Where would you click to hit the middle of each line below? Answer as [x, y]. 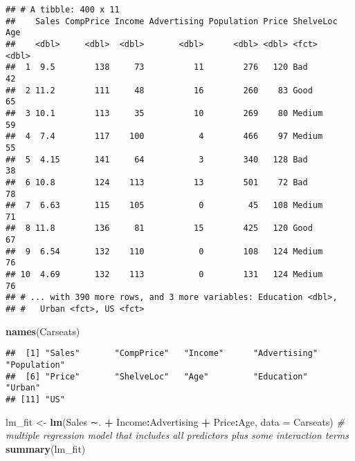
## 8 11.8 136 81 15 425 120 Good [159, 228]
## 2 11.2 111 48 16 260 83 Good [159, 90]
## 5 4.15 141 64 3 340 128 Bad [157, 159]
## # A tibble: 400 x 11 [63, 10]
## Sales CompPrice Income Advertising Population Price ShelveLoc [172, 21]
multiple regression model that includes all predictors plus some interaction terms [177, 435]
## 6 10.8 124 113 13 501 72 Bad [157, 182]
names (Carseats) [43, 331]
